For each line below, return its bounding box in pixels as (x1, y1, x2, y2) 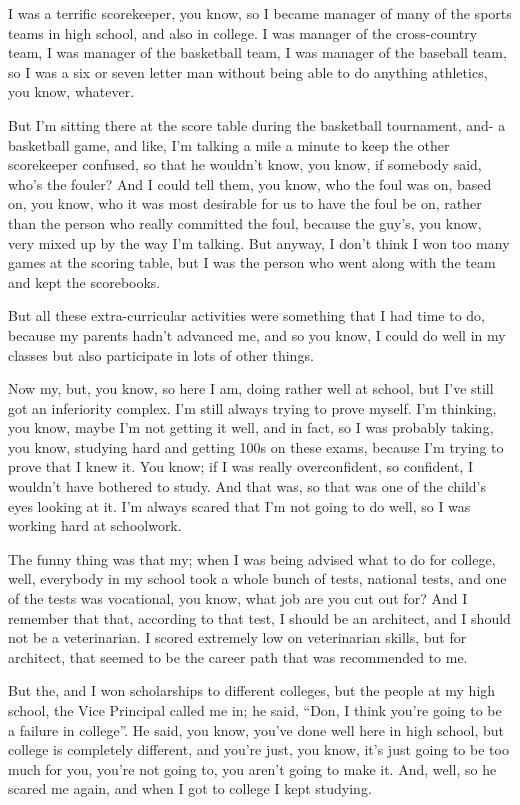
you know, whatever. (8, 81, 135, 102)
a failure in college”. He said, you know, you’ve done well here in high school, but (8, 719, 505, 740)
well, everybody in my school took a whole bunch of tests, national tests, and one (8, 568, 507, 589)
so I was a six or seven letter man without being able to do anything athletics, (8, 61, 488, 82)
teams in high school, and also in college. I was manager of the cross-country (8, 22, 478, 43)
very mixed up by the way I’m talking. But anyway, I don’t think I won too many (8, 232, 510, 253)
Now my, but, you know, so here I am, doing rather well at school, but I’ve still (8, 378, 494, 399)
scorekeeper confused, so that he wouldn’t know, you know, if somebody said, (8, 154, 482, 175)
